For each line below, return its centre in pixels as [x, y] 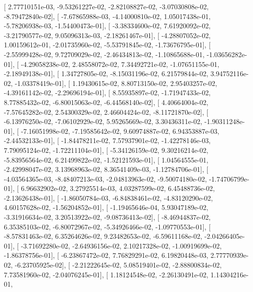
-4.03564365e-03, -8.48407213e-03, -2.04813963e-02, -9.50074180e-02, [105, 178]
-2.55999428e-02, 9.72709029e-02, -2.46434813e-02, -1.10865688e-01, [104, 54]
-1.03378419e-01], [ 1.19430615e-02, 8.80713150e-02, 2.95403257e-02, [116, 83]
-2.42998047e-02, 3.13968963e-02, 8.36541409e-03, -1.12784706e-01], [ [106, 169]
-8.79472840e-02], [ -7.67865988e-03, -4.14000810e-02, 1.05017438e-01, [107, 16]
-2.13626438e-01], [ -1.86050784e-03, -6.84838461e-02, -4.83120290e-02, [108, 198]
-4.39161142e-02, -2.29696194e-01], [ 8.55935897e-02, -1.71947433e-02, [107, 93]
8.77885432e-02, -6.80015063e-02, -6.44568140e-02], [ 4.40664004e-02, [106, 102]
